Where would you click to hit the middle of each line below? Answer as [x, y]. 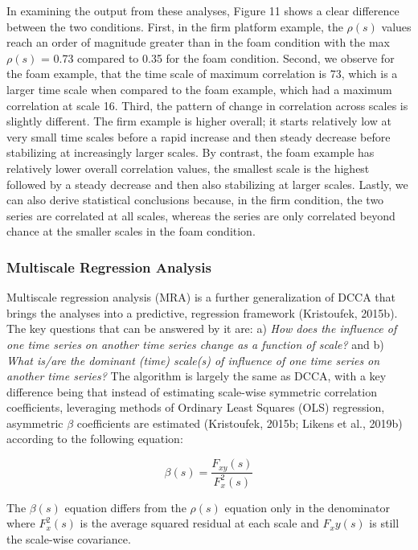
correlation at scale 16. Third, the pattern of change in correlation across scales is [207, 105]
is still [384, 523]
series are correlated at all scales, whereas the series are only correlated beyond [201, 215]
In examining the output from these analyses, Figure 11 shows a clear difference [203, 10]
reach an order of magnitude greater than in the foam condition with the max [198, 42]
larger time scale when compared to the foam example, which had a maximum [199, 89]
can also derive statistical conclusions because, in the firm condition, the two [195, 200]
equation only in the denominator [307, 507]
